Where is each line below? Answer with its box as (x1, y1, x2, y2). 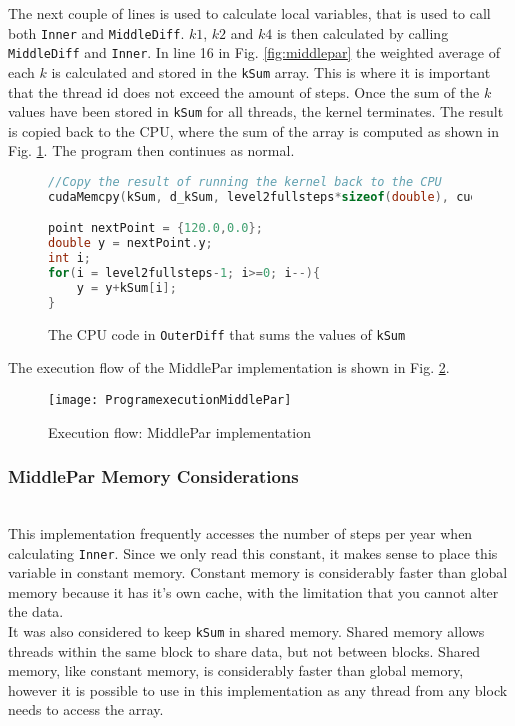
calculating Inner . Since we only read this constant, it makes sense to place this (8, 542, 498, 563)
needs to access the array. (8, 699, 164, 720)
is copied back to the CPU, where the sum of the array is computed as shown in (8, 120, 500, 141)
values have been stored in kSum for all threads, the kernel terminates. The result (8, 101, 504, 122)
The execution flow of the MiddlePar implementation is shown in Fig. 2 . (8, 357, 450, 378)
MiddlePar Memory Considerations (8, 464, 299, 489)
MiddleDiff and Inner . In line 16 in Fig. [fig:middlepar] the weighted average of (8, 42, 500, 63)
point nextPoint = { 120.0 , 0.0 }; (48, 221, 263, 236)
